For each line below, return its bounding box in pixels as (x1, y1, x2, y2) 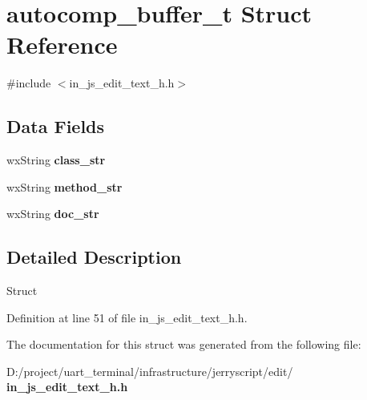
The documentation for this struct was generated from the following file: (6, 336, 361, 353)
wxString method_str (6, 178, 123, 195)
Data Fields (6, 114, 105, 139)
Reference (6, 28, 118, 61)
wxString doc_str (6, 205, 99, 222)
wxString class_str (6, 152, 106, 168)
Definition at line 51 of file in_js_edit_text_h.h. (6, 309, 248, 325)
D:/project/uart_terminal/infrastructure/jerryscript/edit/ (6, 362, 293, 379)
